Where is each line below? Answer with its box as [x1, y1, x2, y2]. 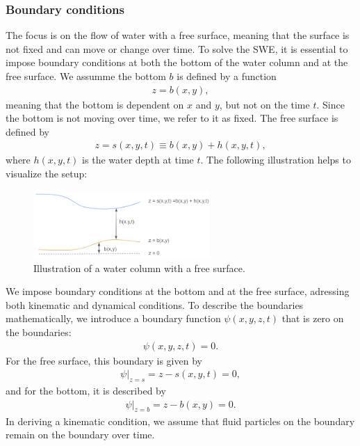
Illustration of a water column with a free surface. [33, 260, 245, 275]
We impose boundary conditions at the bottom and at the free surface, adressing [6, 284, 350, 298]
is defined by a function [177, 69, 277, 83]
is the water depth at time [82, 152, 194, 167]
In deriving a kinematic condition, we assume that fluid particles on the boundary [6, 413, 355, 428]
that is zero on [281, 311, 344, 326]
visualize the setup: [6, 166, 88, 181]
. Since [316, 97, 345, 111]
